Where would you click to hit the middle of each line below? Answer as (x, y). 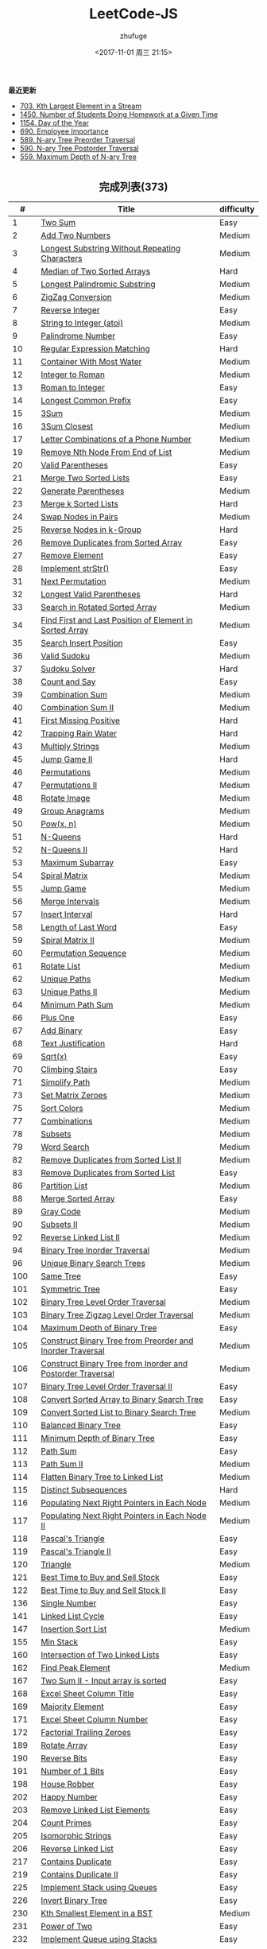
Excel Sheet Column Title (88, 1693)
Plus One (58, 1017)
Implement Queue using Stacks (99, 1939)
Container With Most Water (91, 361)
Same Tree (61, 1275)
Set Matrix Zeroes (74, 1095)
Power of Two (67, 1926)
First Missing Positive (81, 720)
